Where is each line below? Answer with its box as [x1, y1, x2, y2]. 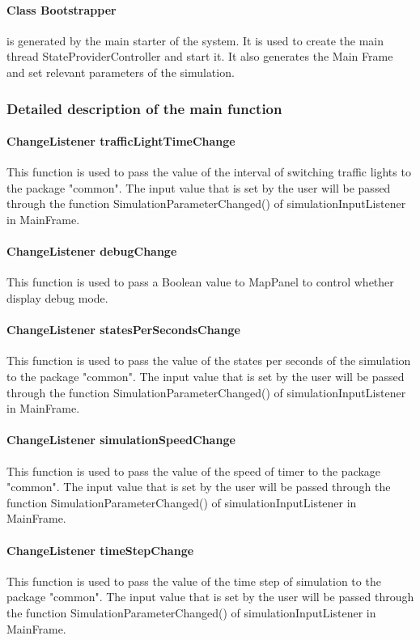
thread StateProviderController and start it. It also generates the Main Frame [6, 48, 393, 65]
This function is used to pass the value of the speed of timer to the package [6, 462, 381, 479]
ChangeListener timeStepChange [6, 541, 194, 558]
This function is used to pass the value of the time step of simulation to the [6, 572, 381, 589]
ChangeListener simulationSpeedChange [6, 431, 235, 448]
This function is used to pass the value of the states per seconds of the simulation [6, 352, 411, 369]
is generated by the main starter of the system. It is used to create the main [6, 32, 384, 49]
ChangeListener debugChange [6, 243, 177, 260]
